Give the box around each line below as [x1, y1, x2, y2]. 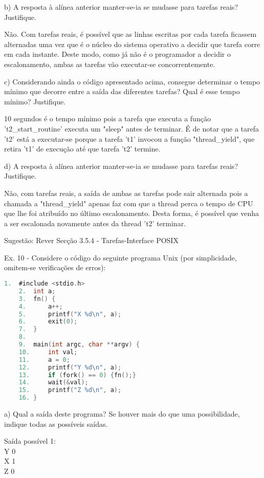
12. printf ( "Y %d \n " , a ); [18, 363, 122, 371]
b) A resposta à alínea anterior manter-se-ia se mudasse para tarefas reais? [4, 2, 238, 12]
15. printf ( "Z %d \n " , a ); [18, 386, 122, 394]
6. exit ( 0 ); [18, 318, 78, 325]
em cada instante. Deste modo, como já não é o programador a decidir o [4, 49, 231, 59]
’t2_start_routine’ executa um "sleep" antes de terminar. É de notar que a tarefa [4, 123, 259, 134]
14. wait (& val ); [18, 379, 89, 386]
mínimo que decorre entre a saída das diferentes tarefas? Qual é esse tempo [4, 86, 240, 97]
